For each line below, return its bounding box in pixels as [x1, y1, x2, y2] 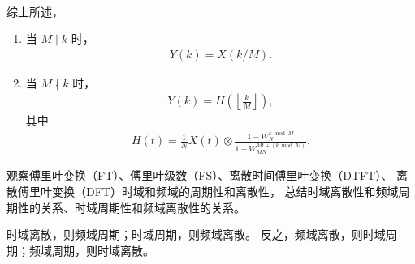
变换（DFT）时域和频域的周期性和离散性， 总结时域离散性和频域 [51, 182, 399, 199]
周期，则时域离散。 [51, 241, 154, 258]
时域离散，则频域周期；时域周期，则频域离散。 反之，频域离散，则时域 [6, 226, 386, 243]
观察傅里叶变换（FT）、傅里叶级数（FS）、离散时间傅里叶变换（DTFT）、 [6, 167, 393, 184]
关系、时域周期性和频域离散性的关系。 [40, 198, 245, 215]
